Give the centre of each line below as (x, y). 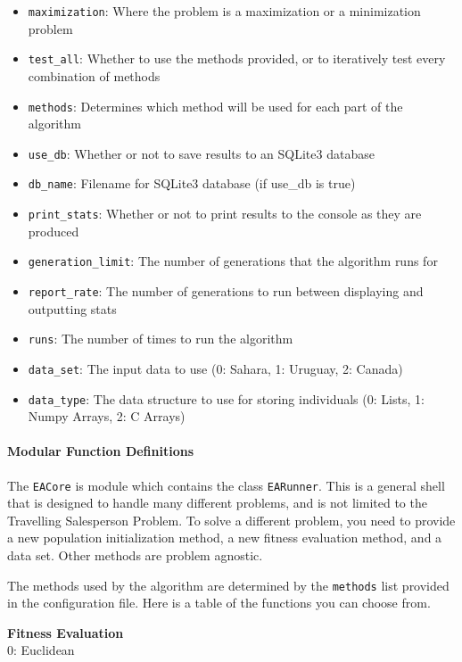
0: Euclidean (41, 650)
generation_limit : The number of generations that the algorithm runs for (233, 261)
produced (54, 231)
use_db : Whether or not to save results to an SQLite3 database (201, 153)
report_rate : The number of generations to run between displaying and (226, 290)
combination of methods (94, 75)
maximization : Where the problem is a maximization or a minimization (224, 11)
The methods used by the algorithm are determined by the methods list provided (228, 585)
